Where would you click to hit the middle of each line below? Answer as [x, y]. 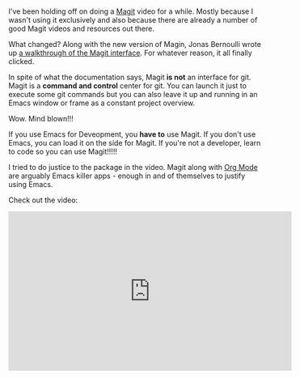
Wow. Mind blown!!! [41, 119]
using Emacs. [31, 185]
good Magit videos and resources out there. [82, 29]
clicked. [21, 62]
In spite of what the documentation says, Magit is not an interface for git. [130, 77]
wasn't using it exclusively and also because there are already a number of [133, 20]
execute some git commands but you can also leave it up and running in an [133, 95]
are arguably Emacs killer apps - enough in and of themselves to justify [127, 176]
